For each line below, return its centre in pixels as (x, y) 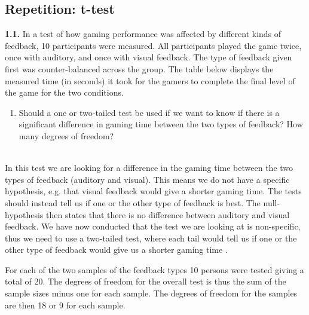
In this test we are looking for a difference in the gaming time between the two (149, 168)
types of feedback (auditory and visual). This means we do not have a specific (147, 179)
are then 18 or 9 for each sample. (65, 305)
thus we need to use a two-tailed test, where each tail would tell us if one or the (151, 238)
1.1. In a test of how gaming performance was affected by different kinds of (143, 34)
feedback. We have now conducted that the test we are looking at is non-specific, (153, 226)
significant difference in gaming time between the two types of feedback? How (161, 124)
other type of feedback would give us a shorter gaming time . (116, 250)
